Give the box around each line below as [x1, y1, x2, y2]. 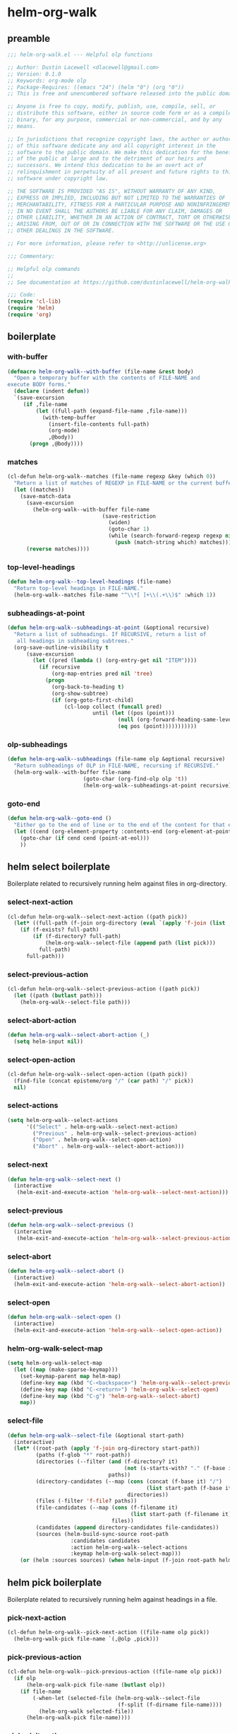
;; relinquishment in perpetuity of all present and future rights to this [7, 168, 235, 175]
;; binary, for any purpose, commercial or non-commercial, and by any [7, 116, 222, 123]
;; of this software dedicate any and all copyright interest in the [7, 142, 217, 149]
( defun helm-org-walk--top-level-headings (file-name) [7, 578, 172, 586]
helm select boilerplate [7, 860, 111, 872]
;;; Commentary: [7, 253, 55, 260]
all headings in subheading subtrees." [16, 637, 134, 645]
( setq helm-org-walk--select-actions [7, 1116, 119, 1123]
